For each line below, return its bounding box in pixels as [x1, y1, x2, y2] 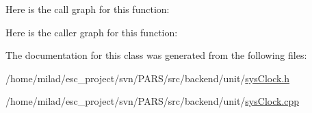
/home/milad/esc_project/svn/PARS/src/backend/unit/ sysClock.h [5, 71, 290, 85]
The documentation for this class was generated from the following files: [5, 48, 307, 62]
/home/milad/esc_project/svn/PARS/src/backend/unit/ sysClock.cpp [5, 94, 300, 108]
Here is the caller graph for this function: [5, 25, 178, 39]
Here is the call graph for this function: [5, 2, 170, 16]
